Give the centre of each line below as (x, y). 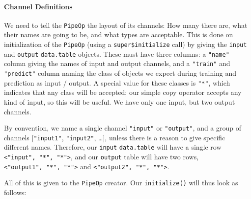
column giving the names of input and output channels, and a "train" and (117, 63)
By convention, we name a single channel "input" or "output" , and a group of (123, 128)
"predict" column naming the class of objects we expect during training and (120, 73)
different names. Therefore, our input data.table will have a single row (113, 147)
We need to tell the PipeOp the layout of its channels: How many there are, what (126, 25)
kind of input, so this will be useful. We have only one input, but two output (120, 101)
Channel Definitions (38, 6)
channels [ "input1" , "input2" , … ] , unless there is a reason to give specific (115, 137)
